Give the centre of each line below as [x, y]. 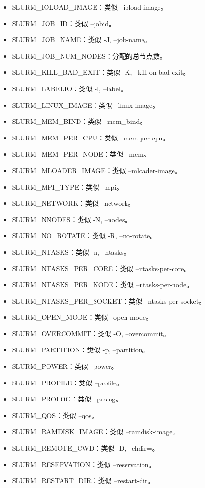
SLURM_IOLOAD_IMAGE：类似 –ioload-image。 [90, 7]
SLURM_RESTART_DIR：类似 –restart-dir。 [83, 480]
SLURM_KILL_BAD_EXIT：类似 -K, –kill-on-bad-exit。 [101, 72]
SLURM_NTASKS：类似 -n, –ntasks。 [71, 252]
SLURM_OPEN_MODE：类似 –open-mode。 [82, 317]
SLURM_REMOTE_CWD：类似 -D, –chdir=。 [85, 448]
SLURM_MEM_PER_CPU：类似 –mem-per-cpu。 [91, 137]
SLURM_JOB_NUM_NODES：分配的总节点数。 [89, 56]
